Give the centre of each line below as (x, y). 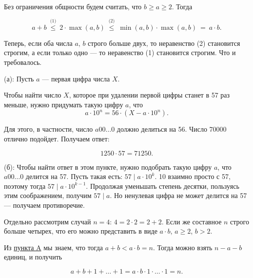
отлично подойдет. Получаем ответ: (57, 138)
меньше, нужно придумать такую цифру (64, 104)
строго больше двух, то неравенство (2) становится (164, 43)
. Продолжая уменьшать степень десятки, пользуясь (163, 186)
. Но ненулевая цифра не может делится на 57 (178, 195)
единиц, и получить (33, 257)
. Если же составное (192, 221)
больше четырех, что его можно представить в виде (81, 231)
